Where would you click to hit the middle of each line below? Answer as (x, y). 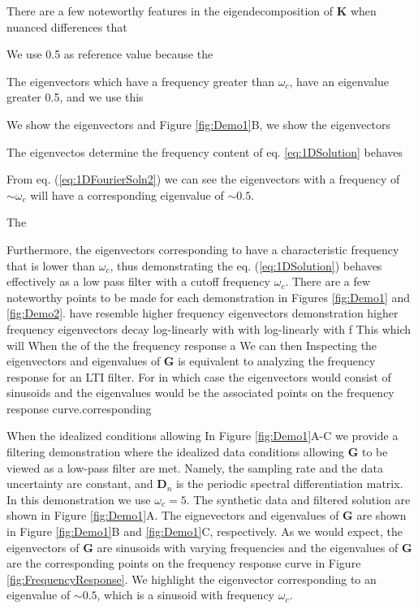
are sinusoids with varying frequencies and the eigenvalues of (248, 547)
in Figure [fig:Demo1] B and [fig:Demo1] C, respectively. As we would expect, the (205, 531)
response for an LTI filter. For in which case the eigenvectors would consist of (199, 376)
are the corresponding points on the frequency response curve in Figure (184, 563)
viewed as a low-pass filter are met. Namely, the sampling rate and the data (195, 467)
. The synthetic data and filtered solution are (298, 499)
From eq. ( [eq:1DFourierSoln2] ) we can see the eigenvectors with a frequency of (203, 179)
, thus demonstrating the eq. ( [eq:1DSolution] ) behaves (246, 265)
